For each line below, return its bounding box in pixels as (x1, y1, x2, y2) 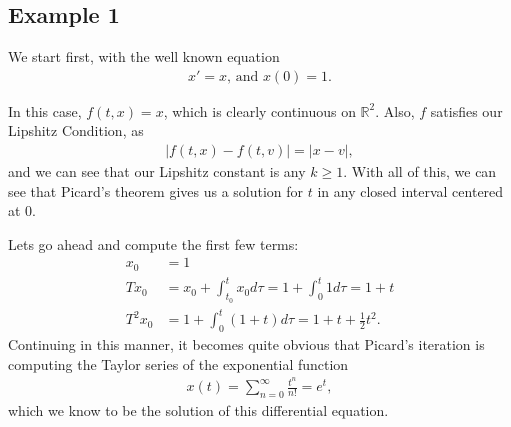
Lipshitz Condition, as (8, 120, 144, 141)
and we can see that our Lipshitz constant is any (8, 161, 306, 182)
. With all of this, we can (343, 161, 497, 182)
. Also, (375, 100, 415, 121)
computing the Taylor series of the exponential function (8, 353, 349, 374)
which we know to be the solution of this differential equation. (8, 400, 389, 421)
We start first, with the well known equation (8, 46, 280, 67)
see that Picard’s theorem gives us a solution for (8, 180, 304, 201)
